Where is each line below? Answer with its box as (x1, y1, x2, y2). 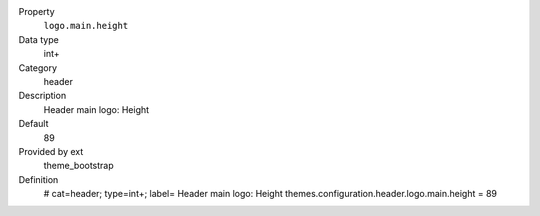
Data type (18, 33, 59, 45)
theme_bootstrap (43, 160, 114, 172)
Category (18, 61, 58, 74)
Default (18, 118, 49, 130)
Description (18, 90, 67, 102)
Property (18, 6, 55, 17)
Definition (18, 173, 59, 185)
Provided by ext (18, 145, 84, 157)
